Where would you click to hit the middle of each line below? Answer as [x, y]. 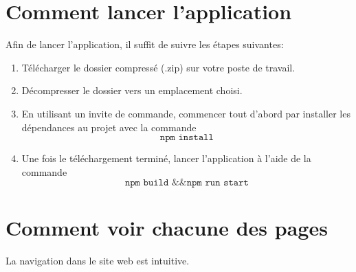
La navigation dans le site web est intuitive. [98, 261]
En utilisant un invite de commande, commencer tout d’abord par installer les [186, 113]
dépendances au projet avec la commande [109, 127]
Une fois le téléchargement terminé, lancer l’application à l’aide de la [166, 158]
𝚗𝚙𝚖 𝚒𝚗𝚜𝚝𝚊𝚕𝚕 [187, 138]
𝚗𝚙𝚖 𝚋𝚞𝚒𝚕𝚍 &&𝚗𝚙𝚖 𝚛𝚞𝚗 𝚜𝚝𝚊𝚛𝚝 [187, 183]
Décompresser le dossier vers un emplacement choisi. [132, 90]
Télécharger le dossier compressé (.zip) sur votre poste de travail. [158, 67]
